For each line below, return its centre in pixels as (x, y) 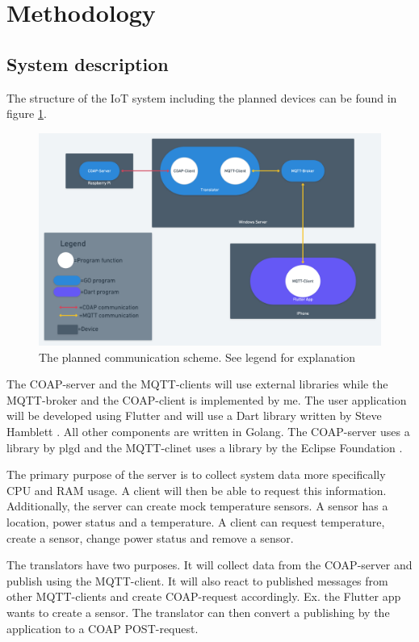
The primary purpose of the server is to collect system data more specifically (196, 474)
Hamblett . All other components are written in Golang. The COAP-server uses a (208, 432)
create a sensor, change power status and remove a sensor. (150, 537)
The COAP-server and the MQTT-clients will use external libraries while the (197, 384)
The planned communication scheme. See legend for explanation (197, 357)
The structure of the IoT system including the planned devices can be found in (202, 97)
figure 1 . (27, 113)
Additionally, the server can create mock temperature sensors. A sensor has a (197, 506)
